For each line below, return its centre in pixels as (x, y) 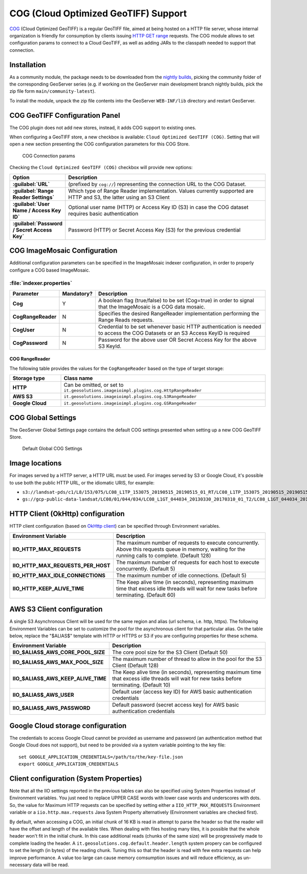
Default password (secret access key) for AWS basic (176, 705)
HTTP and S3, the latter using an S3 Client (119, 197)
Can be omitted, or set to (94, 385)
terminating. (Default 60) (146, 595)
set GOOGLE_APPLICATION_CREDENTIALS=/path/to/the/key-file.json (101, 757)
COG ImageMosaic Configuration (63, 251)
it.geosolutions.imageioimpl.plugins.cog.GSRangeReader (130, 403)
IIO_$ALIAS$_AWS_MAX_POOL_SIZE (58, 662)
